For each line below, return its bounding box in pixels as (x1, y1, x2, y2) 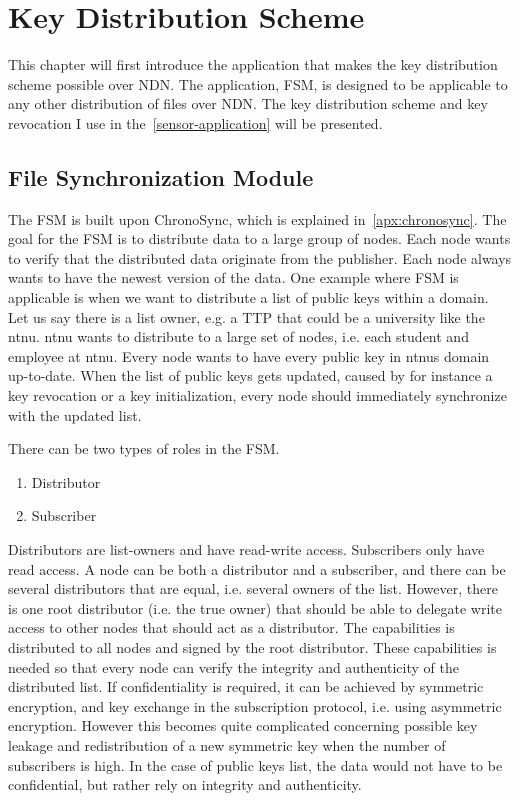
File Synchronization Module (8, 161, 314, 192)
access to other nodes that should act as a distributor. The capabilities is (8, 617, 455, 638)
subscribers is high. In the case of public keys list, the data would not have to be (8, 754, 503, 775)
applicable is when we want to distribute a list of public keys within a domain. (8, 287, 489, 308)
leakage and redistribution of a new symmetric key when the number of (8, 734, 446, 755)
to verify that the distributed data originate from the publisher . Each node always (8, 247, 512, 268)
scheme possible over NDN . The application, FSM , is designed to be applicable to (8, 73, 508, 94)
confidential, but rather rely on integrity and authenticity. (8, 774, 362, 795)
